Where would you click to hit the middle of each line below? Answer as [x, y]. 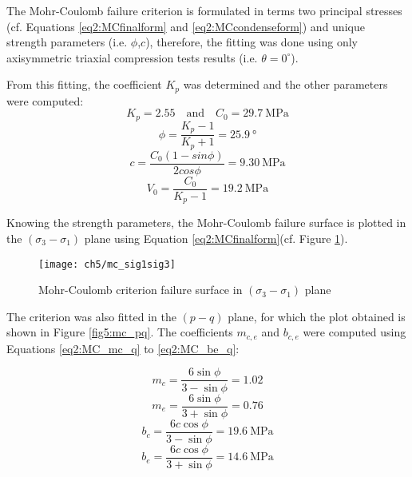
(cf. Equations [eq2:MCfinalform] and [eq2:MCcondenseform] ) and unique [186, 26]
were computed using [355, 332]
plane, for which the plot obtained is [317, 316]
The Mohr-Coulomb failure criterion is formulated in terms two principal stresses [204, 10]
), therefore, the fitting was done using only [252, 42]
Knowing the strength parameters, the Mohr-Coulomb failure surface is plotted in [206, 223]
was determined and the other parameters [285, 84]
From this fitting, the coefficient [84, 84]
